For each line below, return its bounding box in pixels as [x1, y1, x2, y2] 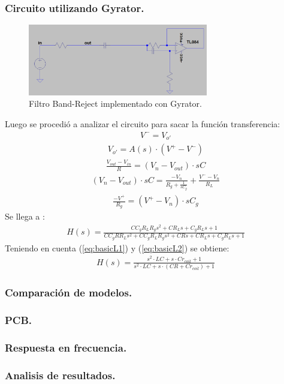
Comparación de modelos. [5, 285, 132, 300]
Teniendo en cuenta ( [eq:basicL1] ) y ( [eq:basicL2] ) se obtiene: [5, 241, 229, 254]
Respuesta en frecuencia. [5, 340, 127, 355]
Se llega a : [5, 210, 45, 223]
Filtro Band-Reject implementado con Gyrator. [29, 97, 202, 110]
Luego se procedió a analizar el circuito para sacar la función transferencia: [5, 118, 280, 130]
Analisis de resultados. [5, 367, 116, 382]
